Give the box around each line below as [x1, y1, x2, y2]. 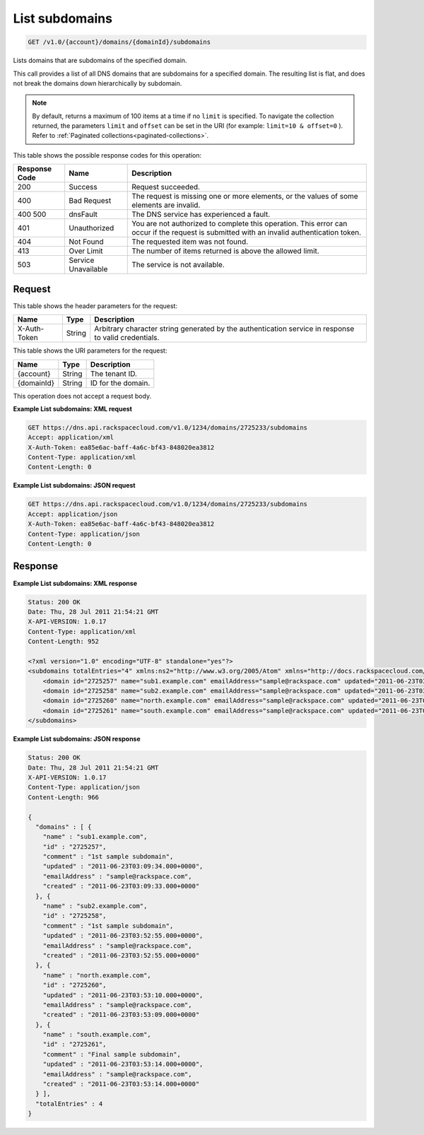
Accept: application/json [28, 510, 118, 518]
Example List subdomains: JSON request [13, 481, 136, 490]
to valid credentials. [94, 333, 160, 343]
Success [69, 182, 98, 192]
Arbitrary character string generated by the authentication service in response [94, 324, 355, 334]
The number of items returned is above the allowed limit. [131, 246, 319, 256]
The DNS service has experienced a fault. [131, 209, 271, 219]
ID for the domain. [90, 378, 151, 388]
